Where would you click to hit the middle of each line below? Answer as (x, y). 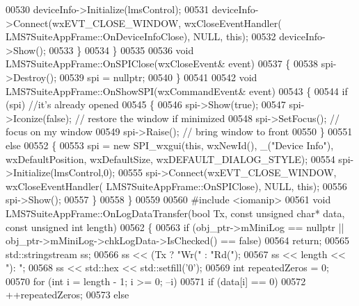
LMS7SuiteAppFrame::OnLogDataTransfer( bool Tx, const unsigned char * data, (175, 213)
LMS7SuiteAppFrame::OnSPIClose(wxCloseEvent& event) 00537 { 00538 (162, 63)
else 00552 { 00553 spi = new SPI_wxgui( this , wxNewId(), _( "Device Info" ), (170, 145)
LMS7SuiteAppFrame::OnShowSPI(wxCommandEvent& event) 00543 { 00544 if (177, 91)
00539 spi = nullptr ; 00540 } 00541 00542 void (158, 77)
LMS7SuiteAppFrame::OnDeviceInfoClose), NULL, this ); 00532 (141, 36)
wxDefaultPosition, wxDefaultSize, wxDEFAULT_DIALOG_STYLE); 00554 (170, 159)
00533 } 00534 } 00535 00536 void (121, 50)
